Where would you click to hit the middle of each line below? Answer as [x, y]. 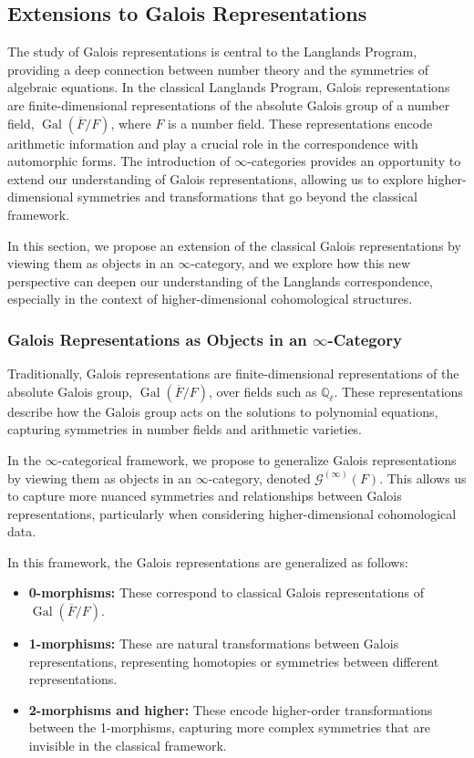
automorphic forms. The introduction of [119, 161]
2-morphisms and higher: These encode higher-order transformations [231, 709]
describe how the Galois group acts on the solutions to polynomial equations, [223, 411]
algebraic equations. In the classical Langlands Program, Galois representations [229, 87]
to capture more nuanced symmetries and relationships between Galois [205, 496]
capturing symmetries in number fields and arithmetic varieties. [185, 429]
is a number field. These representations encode [300, 123]
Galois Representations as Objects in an [157, 339]
